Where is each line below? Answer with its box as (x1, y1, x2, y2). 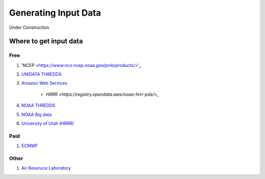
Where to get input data (9, 37, 83, 45)
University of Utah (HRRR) (21, 120, 74, 127)
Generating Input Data (9, 7, 102, 18)
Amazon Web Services (21, 80, 68, 86)
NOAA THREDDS (21, 103, 56, 109)
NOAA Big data (21, 112, 52, 117)
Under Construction (9, 24, 49, 30)
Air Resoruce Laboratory (21, 165, 71, 171)
